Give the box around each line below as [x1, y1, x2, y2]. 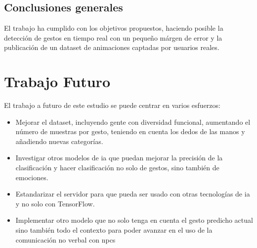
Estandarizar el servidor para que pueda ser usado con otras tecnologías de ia [15, 189, 250, 199]
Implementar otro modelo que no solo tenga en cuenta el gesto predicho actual [15, 215, 253, 225]
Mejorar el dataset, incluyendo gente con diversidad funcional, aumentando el [15, 116, 251, 127]
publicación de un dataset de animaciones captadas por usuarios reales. [4, 42, 219, 52]
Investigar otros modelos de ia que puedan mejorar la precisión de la [15, 152, 223, 163]
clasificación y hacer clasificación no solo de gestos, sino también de [15, 162, 219, 173]
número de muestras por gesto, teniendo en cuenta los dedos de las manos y [15, 126, 245, 137]
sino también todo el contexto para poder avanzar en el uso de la [15, 225, 213, 235]
